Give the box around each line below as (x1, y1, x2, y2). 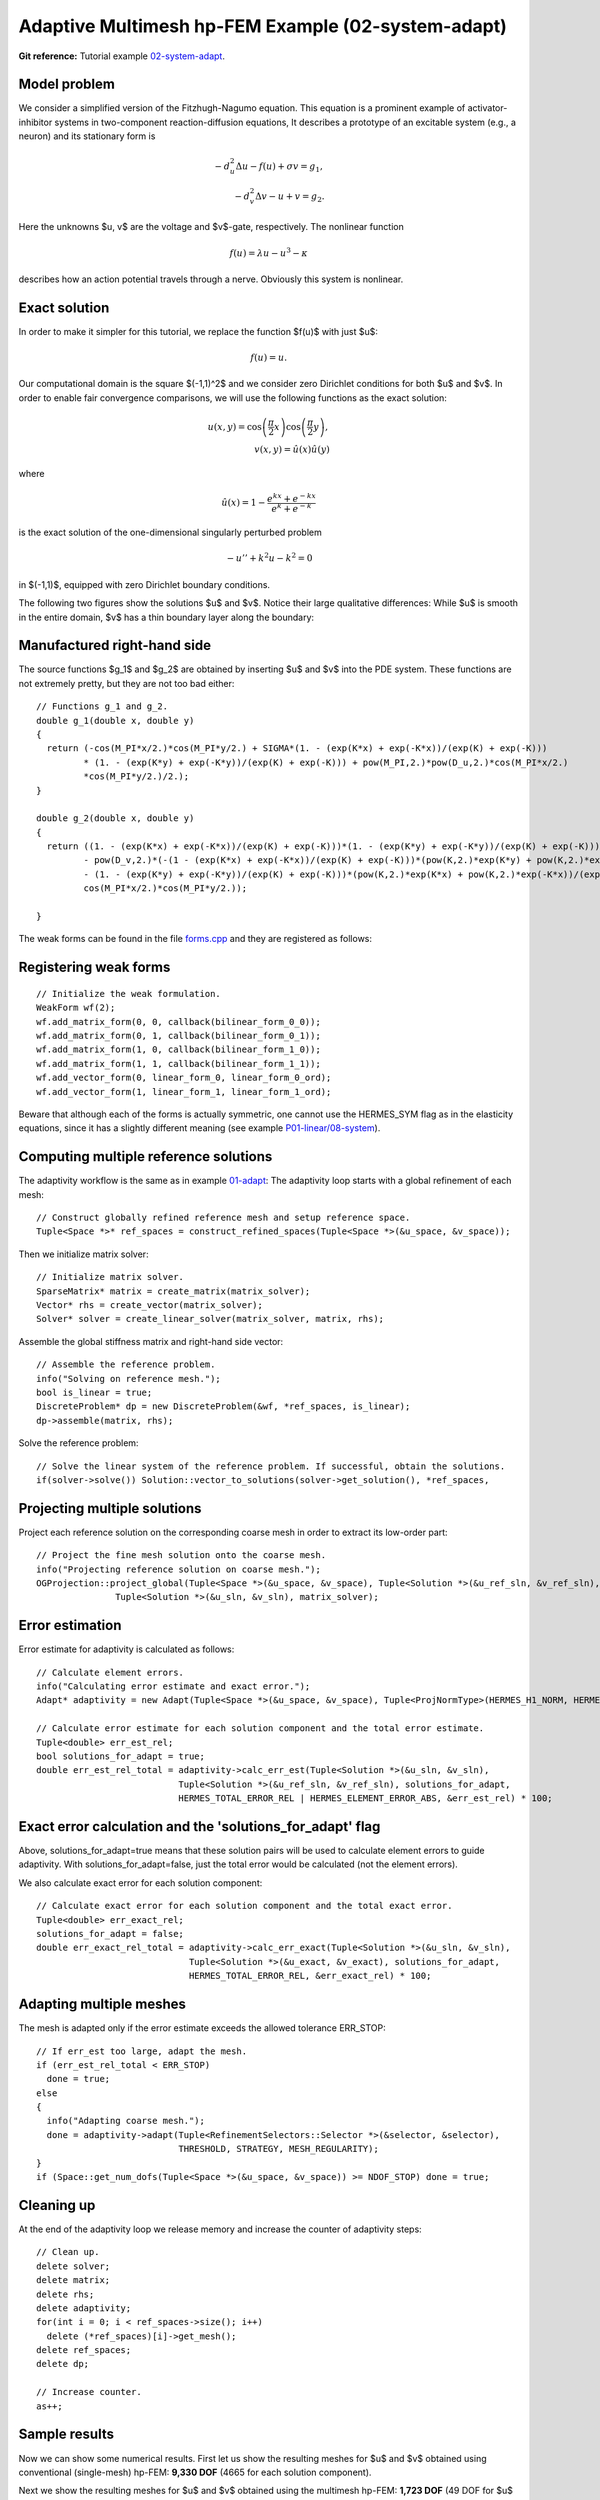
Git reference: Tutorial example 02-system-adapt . (18, 50, 225, 62)
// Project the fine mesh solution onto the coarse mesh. (36, 1550, 327, 1561)
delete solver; (36, 2260, 111, 2272)
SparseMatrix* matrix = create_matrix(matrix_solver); (36, 1285, 311, 1297)
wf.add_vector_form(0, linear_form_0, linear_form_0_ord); (36, 1072, 332, 1084)
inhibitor (18, 116, 53, 128)
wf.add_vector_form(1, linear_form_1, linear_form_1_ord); (36, 1086, 332, 1097)
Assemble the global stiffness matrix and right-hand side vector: (18, 1335, 284, 1347)
